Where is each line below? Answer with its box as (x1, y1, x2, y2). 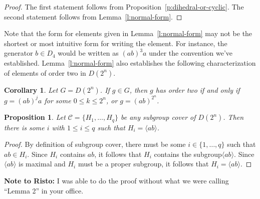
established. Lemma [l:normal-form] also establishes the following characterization (4, 57, 256, 68)
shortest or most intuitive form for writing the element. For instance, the (4, 38, 227, 48)
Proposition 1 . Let (4, 112, 66, 122)
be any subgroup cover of (120, 112, 196, 122)
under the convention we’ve (149, 48, 232, 58)
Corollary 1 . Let (4, 84, 58, 95)
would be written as (58, 48, 119, 58)
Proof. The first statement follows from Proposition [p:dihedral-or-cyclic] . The (4, 2, 244, 12)
